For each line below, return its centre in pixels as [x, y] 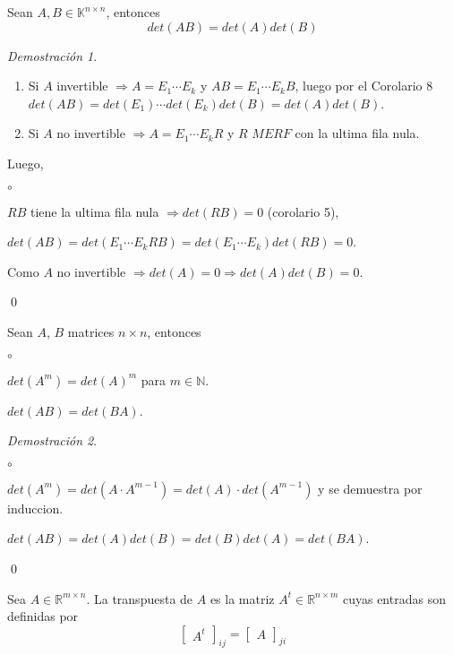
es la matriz [242, 598]
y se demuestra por [370, 488]
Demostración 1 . [52, 55]
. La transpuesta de [140, 598]
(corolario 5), [303, 211]
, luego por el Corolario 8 [364, 86]
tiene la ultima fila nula [94, 211]
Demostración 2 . [52, 440]
